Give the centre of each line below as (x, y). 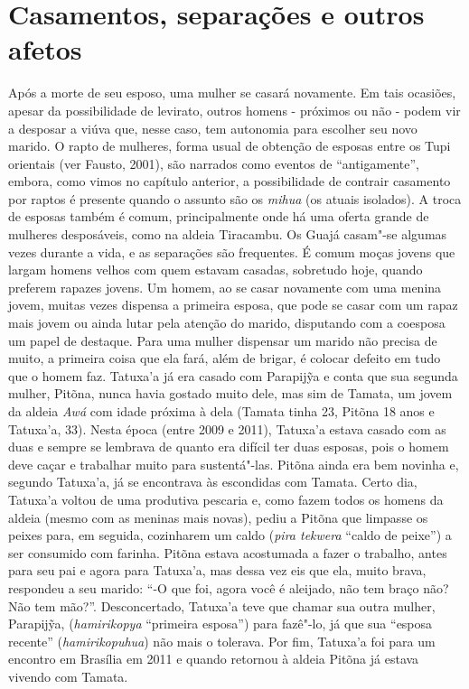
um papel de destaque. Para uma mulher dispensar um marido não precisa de (223, 340)
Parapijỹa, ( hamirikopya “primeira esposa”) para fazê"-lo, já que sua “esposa (220, 624)
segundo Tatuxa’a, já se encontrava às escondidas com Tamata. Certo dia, (213, 482)
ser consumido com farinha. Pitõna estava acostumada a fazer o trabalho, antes (228, 552)
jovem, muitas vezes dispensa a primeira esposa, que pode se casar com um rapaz (233, 305)
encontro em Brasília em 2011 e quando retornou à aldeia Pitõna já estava (214, 659)
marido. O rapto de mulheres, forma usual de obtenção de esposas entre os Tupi (230, 146)
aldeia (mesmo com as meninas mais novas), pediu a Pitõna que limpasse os (218, 517)
